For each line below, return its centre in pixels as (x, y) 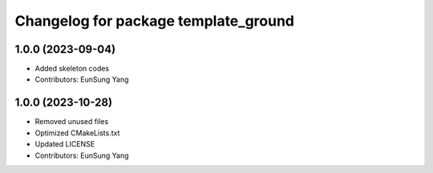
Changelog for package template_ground (154, 21)
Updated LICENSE (65, 144)
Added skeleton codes (72, 69)
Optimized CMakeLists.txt (77, 133)
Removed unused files (72, 122)
